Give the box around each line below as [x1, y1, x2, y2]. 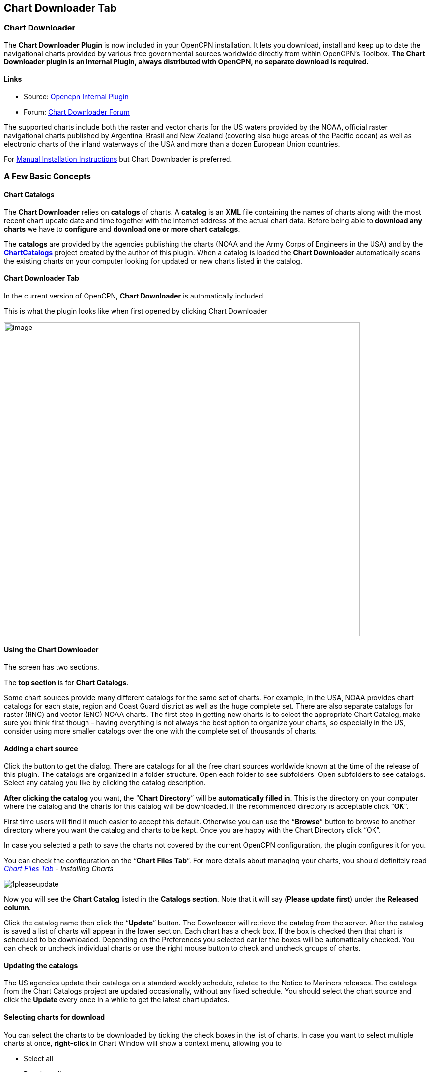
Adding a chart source [4, 744, 78, 753]
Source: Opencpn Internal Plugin [24, 92, 129, 101]
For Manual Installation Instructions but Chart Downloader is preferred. [4, 155, 232, 164]
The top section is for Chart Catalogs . [4, 678, 129, 687]
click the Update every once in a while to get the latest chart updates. [4, 995, 229, 1004]
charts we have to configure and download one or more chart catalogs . [4, 224, 240, 233]
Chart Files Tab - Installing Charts [4, 864, 114, 873]
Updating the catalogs [4, 961, 78, 970]
